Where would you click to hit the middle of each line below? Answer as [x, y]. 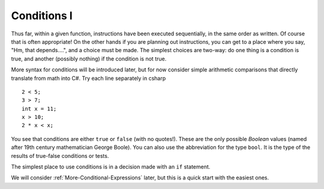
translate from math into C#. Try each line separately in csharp [88, 78]
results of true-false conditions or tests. [60, 155]
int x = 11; [39, 109]
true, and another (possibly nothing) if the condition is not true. [89, 58]
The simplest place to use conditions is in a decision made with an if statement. [111, 167]
